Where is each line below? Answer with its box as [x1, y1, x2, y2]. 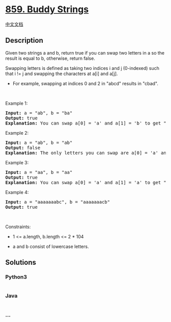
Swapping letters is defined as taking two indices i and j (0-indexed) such [5, 65, 159, 71]
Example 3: [5, 159, 29, 165]
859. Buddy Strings [5, 4, 89, 15]
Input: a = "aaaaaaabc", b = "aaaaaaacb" [5, 199, 110, 205]
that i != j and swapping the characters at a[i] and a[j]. [5, 70, 118, 77]
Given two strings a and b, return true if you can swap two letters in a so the [5, 49, 164, 56]
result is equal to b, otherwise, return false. [5, 55, 95, 61]
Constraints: [5, 224, 31, 230]
